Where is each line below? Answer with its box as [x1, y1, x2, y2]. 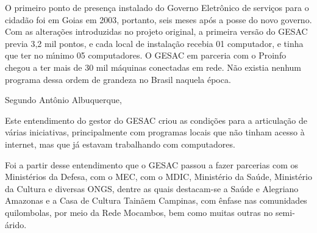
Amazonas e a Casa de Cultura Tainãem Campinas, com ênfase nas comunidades [5, 194, 307, 207]
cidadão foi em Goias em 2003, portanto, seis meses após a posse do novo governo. [5, 13, 312, 26]
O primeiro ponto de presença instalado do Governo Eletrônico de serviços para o [5, 1, 309, 13]
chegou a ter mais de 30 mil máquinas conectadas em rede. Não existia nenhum [5, 60, 302, 73]
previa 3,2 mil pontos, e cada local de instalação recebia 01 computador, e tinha [5, 37, 304, 49]
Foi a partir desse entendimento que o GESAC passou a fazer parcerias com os [5, 158, 298, 171]
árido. [5, 218, 27, 231]
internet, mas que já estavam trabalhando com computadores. [5, 137, 235, 150]
